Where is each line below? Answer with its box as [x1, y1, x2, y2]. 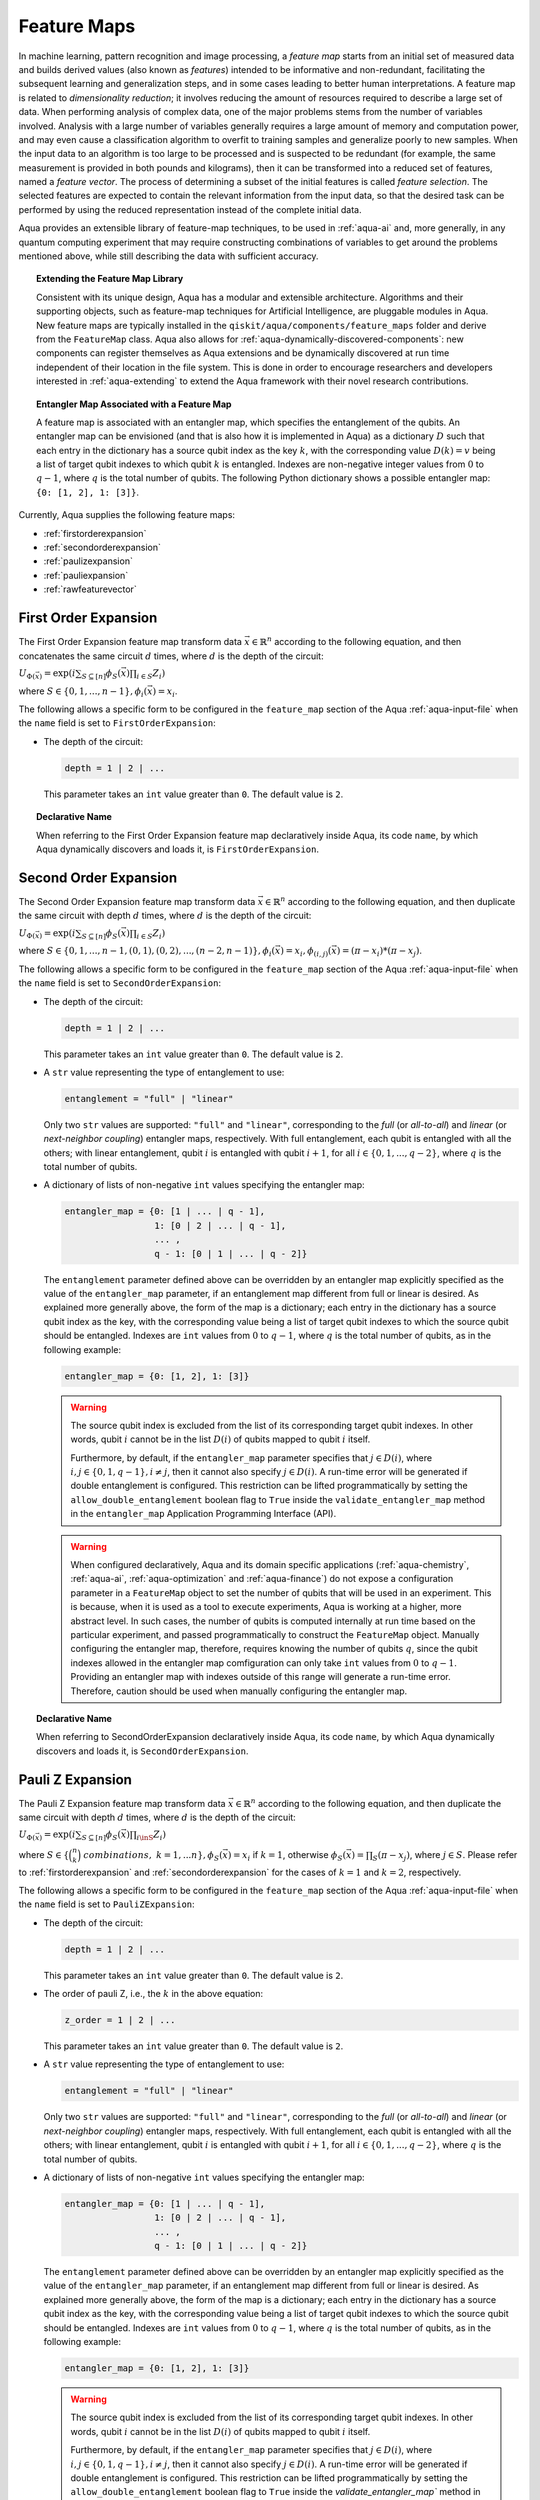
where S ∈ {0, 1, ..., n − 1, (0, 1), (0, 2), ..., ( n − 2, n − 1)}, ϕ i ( [18, 945, 276, 959]
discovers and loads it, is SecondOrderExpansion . [36, 1745, 249, 1757]
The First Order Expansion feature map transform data [18, 636, 242, 648]
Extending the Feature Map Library [36, 273, 184, 285]
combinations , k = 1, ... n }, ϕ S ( [83, 1849, 224, 1863]
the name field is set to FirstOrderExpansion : [18, 717, 217, 729]
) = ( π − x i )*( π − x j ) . [336, 945, 423, 959]
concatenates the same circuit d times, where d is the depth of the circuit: [18, 650, 324, 662]
